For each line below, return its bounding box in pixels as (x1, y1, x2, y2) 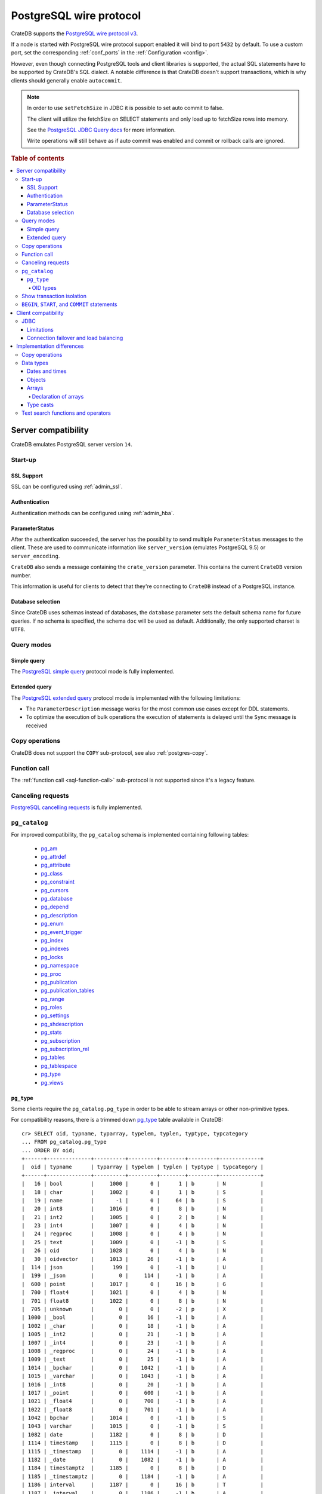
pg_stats (41, 1028, 62, 1036)
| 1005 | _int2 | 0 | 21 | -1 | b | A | (21, 1331, 264, 1338)
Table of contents (11, 154, 65, 163)
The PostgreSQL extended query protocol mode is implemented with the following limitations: (11, 694, 241, 702)
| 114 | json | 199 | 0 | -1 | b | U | (21, 1264, 264, 1271)
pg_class (41, 870, 63, 877)
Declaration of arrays (32, 393, 84, 400)
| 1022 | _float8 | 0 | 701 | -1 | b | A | (21, 1406, 264, 1413)
